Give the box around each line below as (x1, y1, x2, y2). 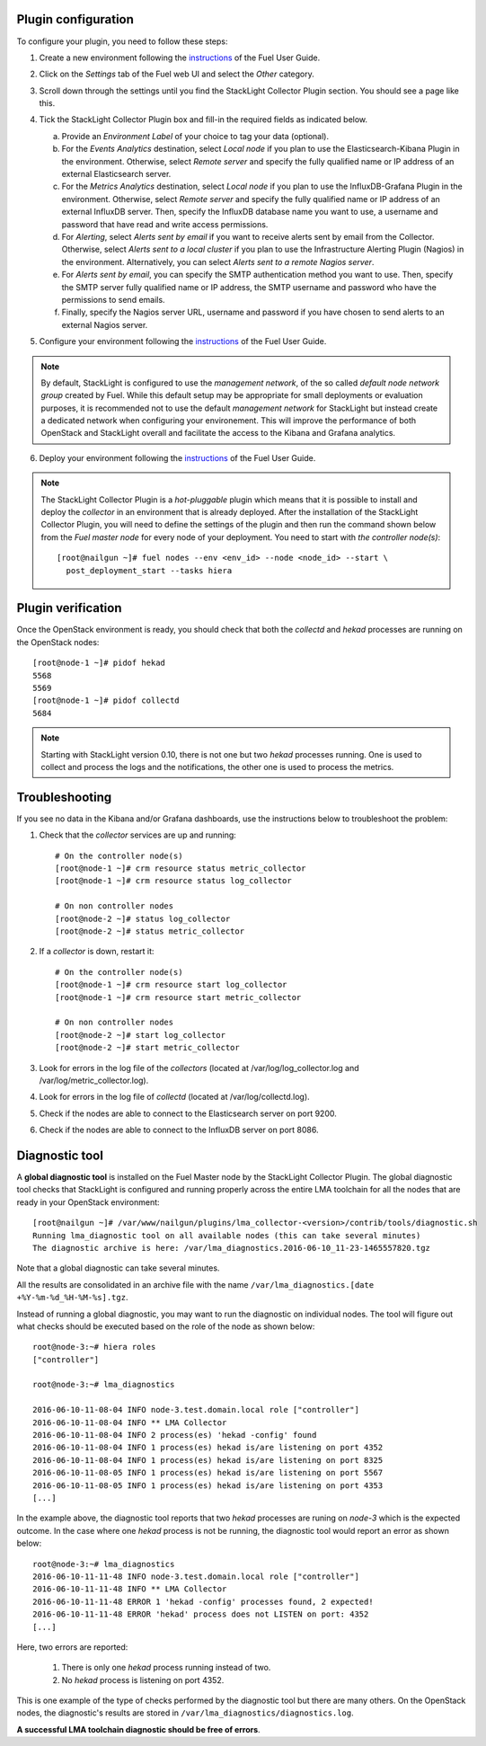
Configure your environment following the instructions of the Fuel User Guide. (39, 336, 327, 347)
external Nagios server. (61, 319, 148, 330)
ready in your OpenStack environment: (16, 1196, 161, 1208)
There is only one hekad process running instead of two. (61, 1662, 271, 1673)
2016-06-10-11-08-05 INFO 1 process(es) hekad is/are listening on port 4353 (32, 1480, 384, 1491)
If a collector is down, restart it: (39, 946, 155, 957)
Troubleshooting (16, 789, 112, 804)
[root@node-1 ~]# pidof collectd (32, 696, 180, 705)
